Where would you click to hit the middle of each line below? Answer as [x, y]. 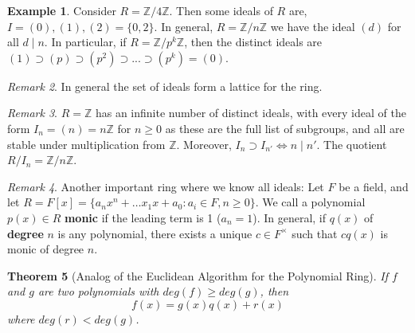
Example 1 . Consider [62, 10]
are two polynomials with [98, 291]
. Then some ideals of [221, 10]
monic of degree [46, 249]
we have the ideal [313, 26]
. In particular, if [85, 42]
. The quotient [352, 144]
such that [315, 233]
